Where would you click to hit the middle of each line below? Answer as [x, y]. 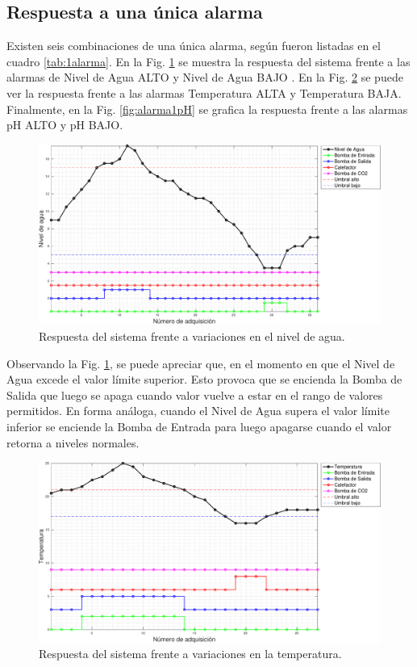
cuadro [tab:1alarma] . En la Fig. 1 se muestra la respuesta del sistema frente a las [208, 61]
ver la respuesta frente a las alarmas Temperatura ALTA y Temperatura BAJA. [204, 92]
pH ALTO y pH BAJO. [65, 125]
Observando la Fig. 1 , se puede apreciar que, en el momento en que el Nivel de [201, 363]
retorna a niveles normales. [73, 442]
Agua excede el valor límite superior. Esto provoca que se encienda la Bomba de [204, 379]
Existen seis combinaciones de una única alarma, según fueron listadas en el [194, 46]
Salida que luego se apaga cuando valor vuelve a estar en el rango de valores [195, 394]
